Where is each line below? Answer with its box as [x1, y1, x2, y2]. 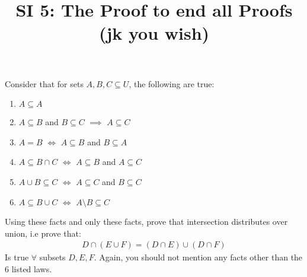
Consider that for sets [5, 77, 84, 90]
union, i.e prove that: [5, 227, 81, 239]
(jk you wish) [98, 21, 210, 45]
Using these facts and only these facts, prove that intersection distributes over [5, 215, 288, 228]
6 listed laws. [5, 262, 52, 275]
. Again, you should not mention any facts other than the [94, 251, 303, 263]
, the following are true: [129, 77, 215, 90]
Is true [5, 251, 29, 263]
